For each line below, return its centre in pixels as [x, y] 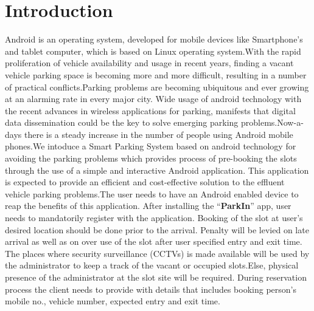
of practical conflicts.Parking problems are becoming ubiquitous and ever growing [157, 87]
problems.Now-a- [272, 122]
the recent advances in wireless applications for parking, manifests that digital [150, 110]
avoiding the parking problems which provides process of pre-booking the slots [151, 158]
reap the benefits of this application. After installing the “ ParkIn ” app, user [148, 206]
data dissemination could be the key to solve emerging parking [122, 122]
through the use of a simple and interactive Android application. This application [157, 170]
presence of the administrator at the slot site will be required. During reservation [156, 277]
